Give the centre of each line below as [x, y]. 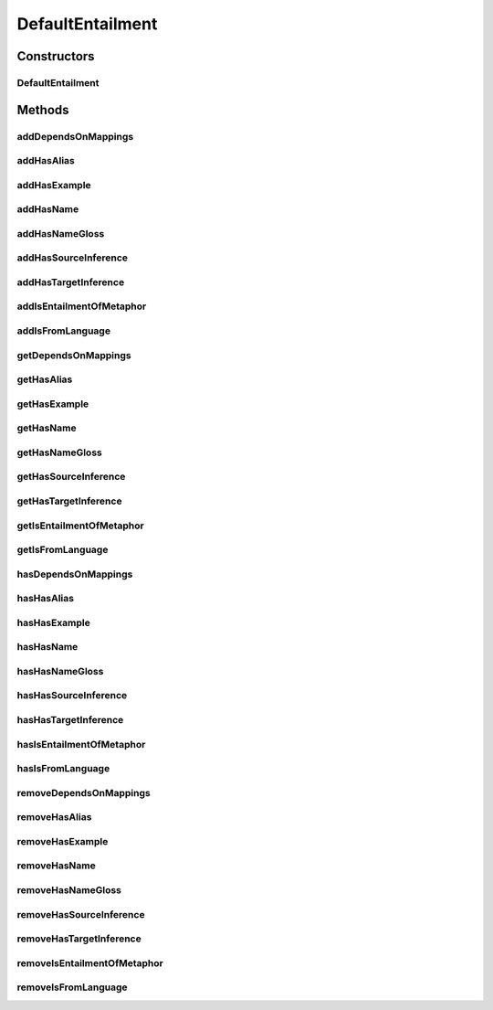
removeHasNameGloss [69, 889]
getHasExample [53, 404]
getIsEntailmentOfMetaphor [81, 526]
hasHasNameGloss [60, 671]
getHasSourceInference [71, 477]
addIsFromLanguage [64, 331]
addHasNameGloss [61, 233]
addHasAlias [46, 161]
